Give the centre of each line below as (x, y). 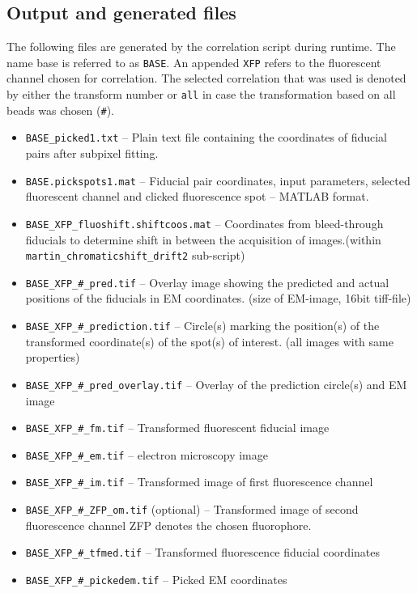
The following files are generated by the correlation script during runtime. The (201, 47)
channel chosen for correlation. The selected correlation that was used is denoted (206, 78)
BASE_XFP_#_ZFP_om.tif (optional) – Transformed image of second (192, 509)
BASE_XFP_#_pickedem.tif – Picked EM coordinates (156, 579)
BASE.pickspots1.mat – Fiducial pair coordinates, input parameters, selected (218, 180)
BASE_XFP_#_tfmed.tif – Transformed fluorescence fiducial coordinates (202, 552)
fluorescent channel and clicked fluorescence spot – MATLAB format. (197, 196)
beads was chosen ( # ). (60, 110)
